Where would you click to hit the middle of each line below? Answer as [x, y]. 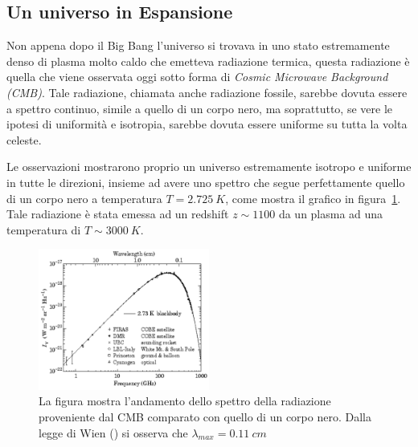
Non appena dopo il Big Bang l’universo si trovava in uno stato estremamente [198, 45]
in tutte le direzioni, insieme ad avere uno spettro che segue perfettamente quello [206, 182]
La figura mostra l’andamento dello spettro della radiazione [185, 401]
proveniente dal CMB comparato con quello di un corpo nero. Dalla [205, 417]
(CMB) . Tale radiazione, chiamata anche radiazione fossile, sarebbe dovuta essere [207, 92]
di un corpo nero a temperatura [84, 198]
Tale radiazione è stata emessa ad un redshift [118, 214]
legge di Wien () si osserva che [113, 432]
